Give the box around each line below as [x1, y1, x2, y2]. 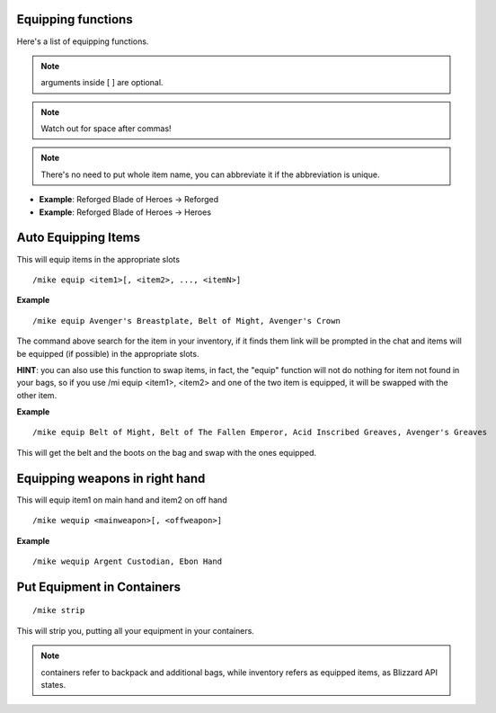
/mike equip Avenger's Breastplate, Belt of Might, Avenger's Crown [32, 316, 341, 325]
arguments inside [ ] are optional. [40, 77, 164, 88]
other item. [16, 389, 58, 400]
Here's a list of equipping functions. [16, 36, 149, 47]
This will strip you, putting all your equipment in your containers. [16, 625, 255, 636]
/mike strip [32, 605, 85, 616]
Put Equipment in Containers [16, 579, 182, 594]
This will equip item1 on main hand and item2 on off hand [16, 495, 228, 505]
